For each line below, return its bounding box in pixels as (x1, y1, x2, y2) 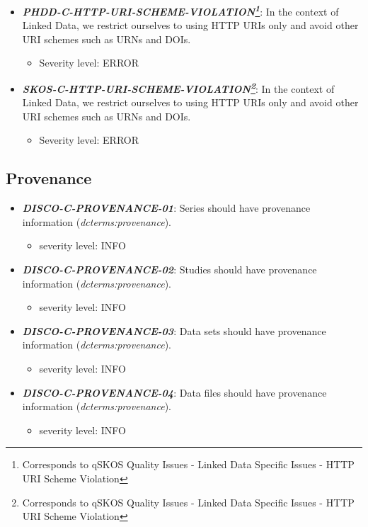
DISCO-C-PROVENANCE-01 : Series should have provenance (22, 200, 311, 215)
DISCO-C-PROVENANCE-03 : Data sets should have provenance (22, 323, 326, 338)
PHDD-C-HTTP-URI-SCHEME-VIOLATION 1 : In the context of (22, 2, 339, 18)
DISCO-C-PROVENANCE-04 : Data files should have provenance (22, 385, 327, 399)
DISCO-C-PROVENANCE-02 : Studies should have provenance (22, 262, 317, 277)
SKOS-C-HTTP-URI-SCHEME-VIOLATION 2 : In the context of (22, 79, 335, 96)
